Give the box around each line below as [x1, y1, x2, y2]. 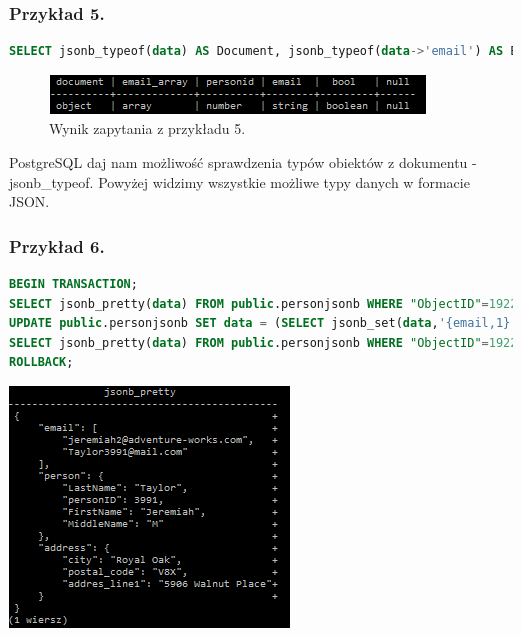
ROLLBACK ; [9, 355, 74, 370]
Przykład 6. [9, 233, 105, 258]
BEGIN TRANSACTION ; [9, 277, 138, 291]
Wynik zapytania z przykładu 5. [49, 118, 246, 139]
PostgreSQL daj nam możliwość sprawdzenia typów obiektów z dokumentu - [9, 152, 477, 172]
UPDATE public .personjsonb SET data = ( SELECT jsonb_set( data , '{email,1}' [9, 316, 518, 331]
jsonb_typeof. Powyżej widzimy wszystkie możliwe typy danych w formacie [9, 171, 470, 192]
